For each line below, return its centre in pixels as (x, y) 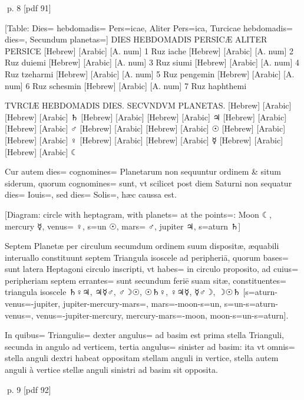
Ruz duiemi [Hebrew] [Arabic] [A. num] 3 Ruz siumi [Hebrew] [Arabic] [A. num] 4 (152, 62)
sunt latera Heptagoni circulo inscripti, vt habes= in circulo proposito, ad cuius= (152, 269)
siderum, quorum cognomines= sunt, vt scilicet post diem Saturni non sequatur (148, 183)
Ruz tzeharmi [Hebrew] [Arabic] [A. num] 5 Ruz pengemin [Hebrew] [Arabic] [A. (150, 73)
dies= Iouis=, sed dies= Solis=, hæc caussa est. (91, 194)
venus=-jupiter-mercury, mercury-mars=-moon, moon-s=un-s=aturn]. (162, 315)
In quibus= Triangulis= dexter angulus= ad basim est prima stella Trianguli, (144, 335)
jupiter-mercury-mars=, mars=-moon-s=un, (142, 304)
